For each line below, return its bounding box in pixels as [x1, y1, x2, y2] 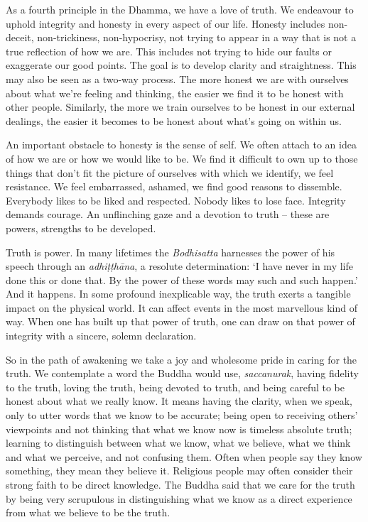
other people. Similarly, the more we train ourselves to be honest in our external [6, 99, 355, 114]
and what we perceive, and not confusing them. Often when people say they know [6, 449, 362, 464]
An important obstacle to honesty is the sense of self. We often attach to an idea [6, 137, 357, 152]
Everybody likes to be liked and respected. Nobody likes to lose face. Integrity [6, 192, 346, 207]
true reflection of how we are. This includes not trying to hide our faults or [6, 43, 332, 58]
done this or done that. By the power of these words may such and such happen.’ [6, 272, 358, 287]
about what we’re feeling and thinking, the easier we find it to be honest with [6, 85, 344, 100]
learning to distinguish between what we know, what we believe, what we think [6, 435, 351, 450]
